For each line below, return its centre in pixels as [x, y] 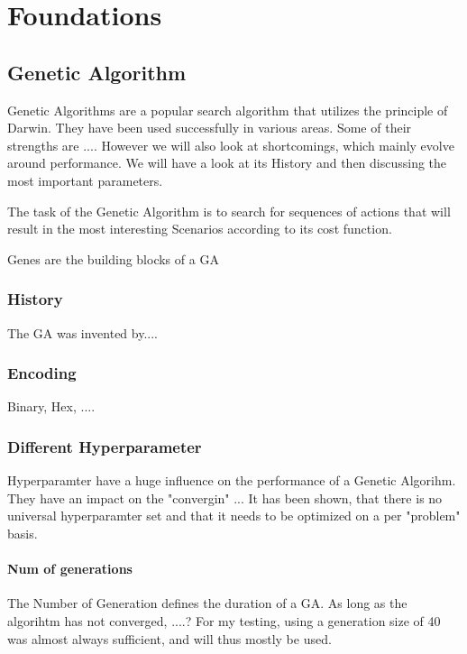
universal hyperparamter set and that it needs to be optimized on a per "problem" [234, 516]
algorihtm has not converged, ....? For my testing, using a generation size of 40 [224, 620]
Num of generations [70, 569]
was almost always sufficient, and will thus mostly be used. [169, 638]
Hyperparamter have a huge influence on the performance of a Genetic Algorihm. [232, 480]
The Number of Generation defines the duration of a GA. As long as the [207, 603]
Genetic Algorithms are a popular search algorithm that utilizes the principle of [228, 110]
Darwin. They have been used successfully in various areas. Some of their [210, 128]
